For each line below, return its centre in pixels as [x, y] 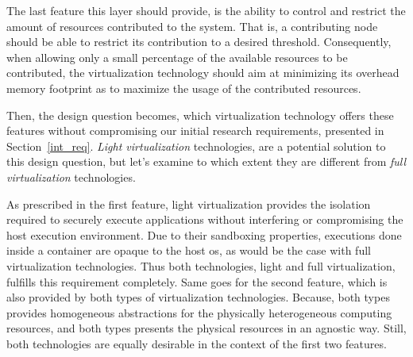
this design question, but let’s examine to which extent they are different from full [206, 161]
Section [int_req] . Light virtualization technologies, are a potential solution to [196, 146]
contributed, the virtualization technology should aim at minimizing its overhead [203, 73]
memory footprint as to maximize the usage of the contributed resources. [184, 88]
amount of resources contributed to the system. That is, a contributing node [192, 26]
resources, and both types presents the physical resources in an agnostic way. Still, [206, 328]
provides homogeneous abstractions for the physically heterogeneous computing [199, 312]
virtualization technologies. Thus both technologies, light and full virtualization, [201, 265]
